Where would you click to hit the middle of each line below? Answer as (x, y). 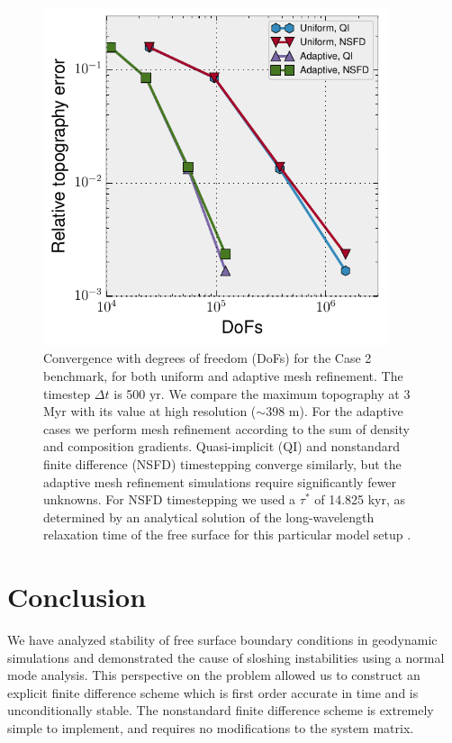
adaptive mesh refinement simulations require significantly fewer (220, 481)
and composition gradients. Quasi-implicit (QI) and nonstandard (221, 446)
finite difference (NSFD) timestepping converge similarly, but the (222, 463)
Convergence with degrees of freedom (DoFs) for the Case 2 (208, 358)
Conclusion (77, 597)
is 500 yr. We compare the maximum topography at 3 (262, 393)
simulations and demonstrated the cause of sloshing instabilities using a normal (226, 657)
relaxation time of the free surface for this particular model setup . (227, 535)
